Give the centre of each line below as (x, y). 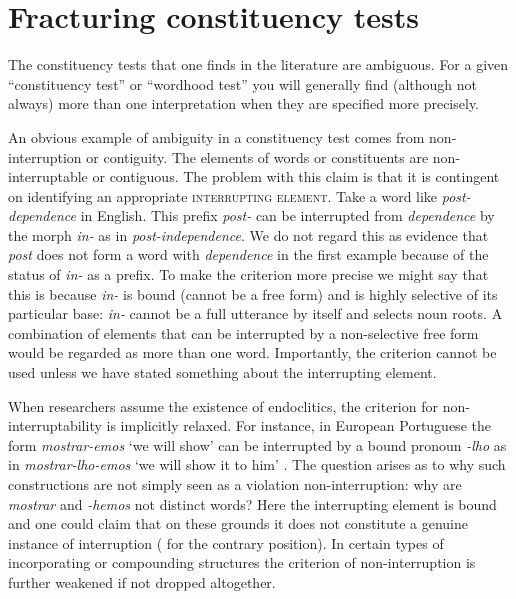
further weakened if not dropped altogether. (142, 581)
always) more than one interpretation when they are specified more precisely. (244, 103)
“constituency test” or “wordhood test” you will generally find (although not (242, 83)
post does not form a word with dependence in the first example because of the (248, 254)
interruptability (55, 425)
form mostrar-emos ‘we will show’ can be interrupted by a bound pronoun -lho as (257, 444)
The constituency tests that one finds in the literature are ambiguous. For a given (258, 64)
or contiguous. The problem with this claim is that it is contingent (296, 176)
